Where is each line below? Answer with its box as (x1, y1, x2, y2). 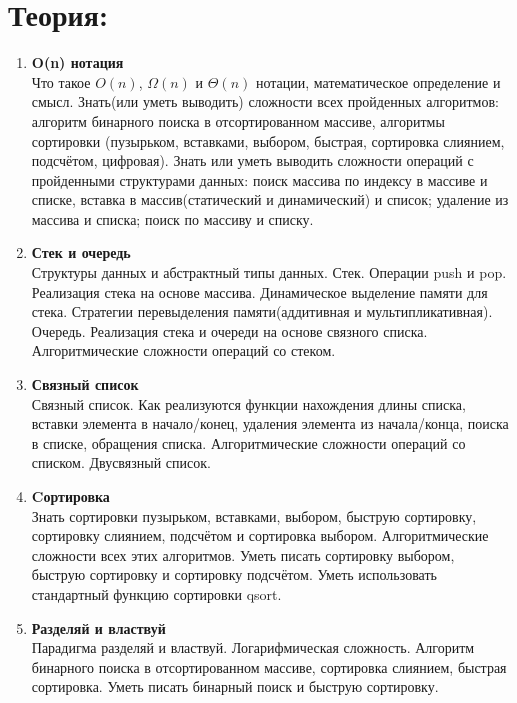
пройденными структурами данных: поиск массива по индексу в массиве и (31, 169, 488, 190)
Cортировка (31, 486, 110, 506)
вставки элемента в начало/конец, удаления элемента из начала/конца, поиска (31, 413, 509, 434)
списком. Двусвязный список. (31, 452, 211, 473)
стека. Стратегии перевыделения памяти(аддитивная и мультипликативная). (31, 301, 493, 322)
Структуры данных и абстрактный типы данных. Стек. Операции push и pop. (31, 262, 507, 283)
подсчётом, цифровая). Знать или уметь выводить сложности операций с (31, 150, 474, 171)
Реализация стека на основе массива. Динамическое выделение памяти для (31, 281, 488, 302)
